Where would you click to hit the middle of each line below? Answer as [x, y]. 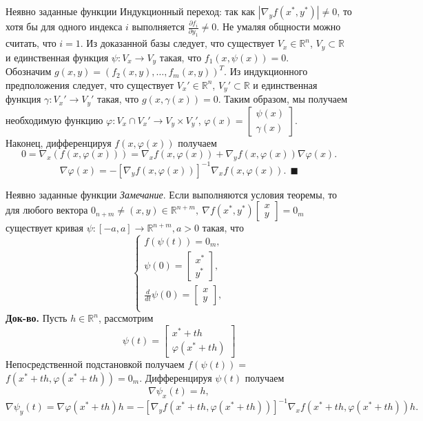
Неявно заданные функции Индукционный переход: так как [131, 11]
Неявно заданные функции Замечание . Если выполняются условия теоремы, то [172, 194]
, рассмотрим [126, 318]
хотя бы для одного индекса [64, 26]
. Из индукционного [266, 71]
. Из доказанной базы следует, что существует [177, 43]
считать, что [31, 43]
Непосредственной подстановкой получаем [95, 364]
